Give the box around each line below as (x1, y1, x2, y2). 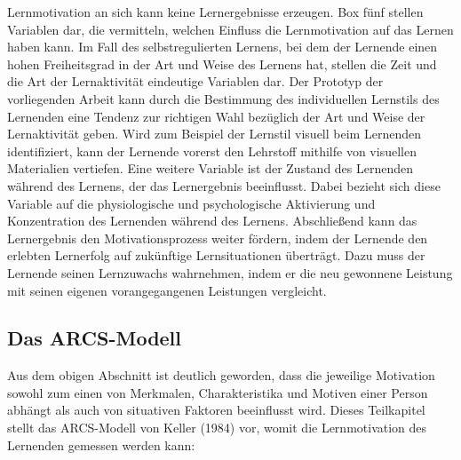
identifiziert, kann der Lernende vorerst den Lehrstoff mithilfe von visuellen (7, 141, 417, 160)
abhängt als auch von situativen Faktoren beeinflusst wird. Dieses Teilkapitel (7, 401, 425, 419)
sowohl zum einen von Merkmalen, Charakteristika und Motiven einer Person (7, 383, 428, 401)
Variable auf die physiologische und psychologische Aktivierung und (7, 194, 376, 212)
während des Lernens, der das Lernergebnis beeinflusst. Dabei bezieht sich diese (7, 176, 441, 194)
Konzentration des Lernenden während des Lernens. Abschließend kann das (7, 211, 417, 230)
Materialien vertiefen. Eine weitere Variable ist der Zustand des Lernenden (7, 159, 414, 178)
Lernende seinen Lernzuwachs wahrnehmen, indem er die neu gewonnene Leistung (7, 263, 453, 282)
